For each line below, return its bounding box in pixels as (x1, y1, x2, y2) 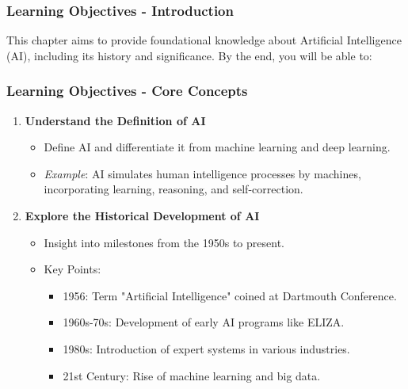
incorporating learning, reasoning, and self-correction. (44, 181, 303, 197)
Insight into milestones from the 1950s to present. (44, 234, 284, 250)
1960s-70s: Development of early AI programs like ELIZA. (63, 314, 345, 330)
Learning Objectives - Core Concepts (6, 81, 248, 101)
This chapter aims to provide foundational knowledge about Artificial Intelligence (6, 32, 402, 48)
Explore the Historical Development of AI (25, 208, 260, 223)
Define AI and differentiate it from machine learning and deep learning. (44, 139, 391, 155)
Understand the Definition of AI (25, 112, 206, 128)
